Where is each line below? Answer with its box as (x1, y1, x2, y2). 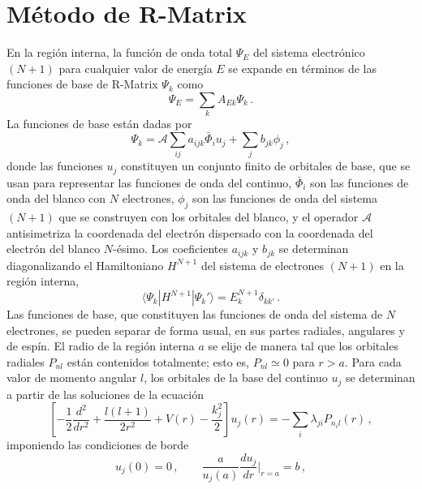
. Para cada (344, 353, 402, 370)
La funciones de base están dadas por (6, 115, 192, 132)
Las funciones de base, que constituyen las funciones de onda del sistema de (6, 306, 383, 323)
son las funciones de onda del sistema (192, 190, 377, 207)
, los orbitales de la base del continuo (144, 369, 328, 386)
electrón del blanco (6, 240, 101, 257)
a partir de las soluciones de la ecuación (6, 385, 204, 402)
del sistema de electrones (200, 256, 325, 273)
